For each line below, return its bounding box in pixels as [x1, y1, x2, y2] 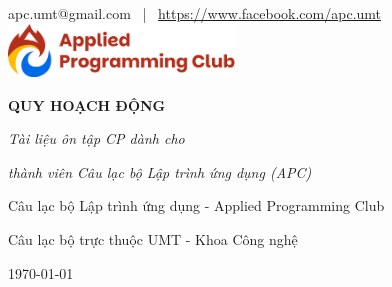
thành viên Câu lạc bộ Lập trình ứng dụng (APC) [8, 161, 312, 182]
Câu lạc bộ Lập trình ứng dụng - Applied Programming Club [8, 195, 385, 216]
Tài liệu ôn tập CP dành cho [8, 128, 185, 149]
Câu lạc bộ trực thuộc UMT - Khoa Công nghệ [8, 228, 298, 249]
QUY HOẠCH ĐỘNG [8, 94, 166, 115]
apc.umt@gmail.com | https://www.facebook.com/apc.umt [8, 3, 382, 23]
